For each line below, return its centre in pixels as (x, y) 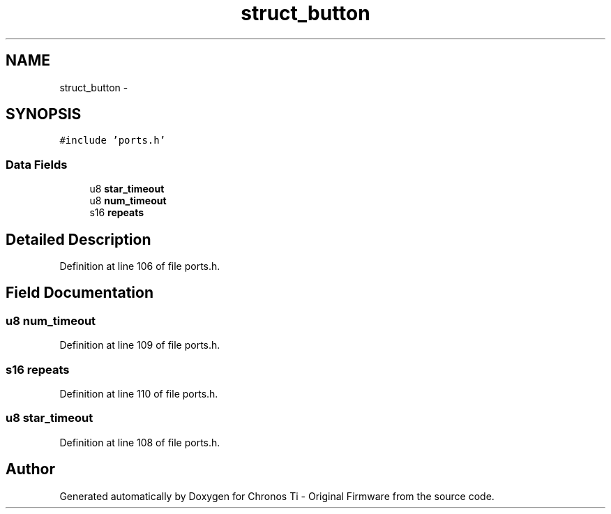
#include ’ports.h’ (113, 141)
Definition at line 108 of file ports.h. (140, 442)
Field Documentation (80, 293)
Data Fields (37, 164)
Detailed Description (78, 239)
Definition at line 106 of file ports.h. (140, 266)
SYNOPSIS (44, 114)
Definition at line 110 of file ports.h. (139, 394)
